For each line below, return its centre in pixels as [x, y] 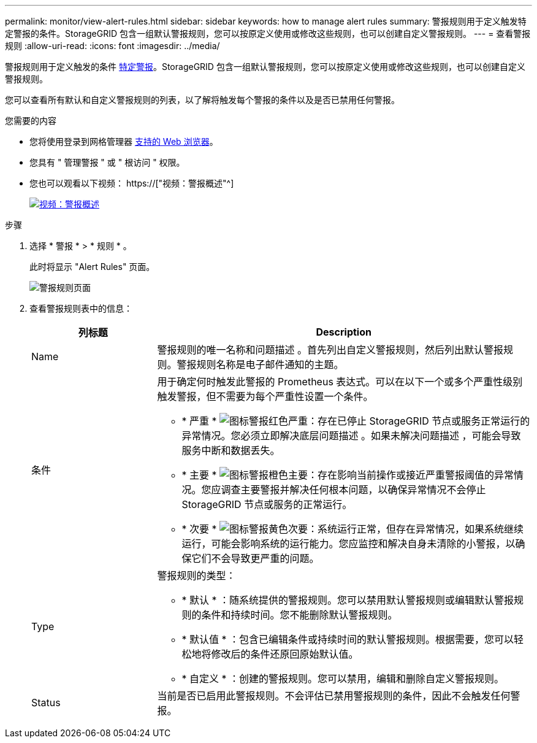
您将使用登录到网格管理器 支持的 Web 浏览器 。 [124, 141]
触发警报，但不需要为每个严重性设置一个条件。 [265, 396]
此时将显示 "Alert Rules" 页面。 [92, 267]
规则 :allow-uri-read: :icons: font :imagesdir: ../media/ [112, 46]
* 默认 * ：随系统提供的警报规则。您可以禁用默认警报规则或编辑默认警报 [348, 600]
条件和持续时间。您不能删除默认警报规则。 [299, 615]
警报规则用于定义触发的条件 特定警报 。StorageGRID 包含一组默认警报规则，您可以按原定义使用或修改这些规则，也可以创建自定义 [265, 67]
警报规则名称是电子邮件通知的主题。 [260, 364]
